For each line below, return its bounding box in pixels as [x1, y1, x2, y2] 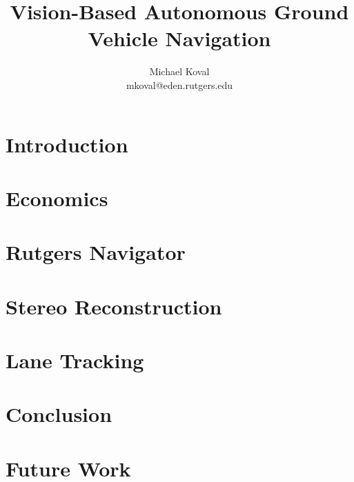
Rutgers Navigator [6, 238, 186, 266]
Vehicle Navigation [88, 24, 271, 52]
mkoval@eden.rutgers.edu [126, 77, 233, 92]
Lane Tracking [6, 346, 144, 374]
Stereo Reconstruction [6, 292, 222, 320]
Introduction [6, 130, 128, 158]
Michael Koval [149, 64, 210, 79]
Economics [6, 183, 108, 212]
